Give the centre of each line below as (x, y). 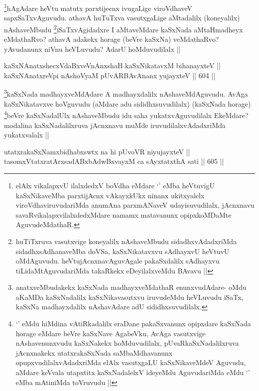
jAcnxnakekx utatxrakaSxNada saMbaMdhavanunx (94, 352)
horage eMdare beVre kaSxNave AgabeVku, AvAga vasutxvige (111, 333)
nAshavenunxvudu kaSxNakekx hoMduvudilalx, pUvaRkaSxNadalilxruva (127, 343)
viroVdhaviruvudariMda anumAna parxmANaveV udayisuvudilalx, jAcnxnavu (135, 205)
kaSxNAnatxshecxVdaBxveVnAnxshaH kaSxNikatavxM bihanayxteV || (112, 65)
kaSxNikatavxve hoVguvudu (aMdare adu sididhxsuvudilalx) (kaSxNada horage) (128, 103)
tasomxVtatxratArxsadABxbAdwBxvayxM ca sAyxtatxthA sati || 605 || (114, 161)
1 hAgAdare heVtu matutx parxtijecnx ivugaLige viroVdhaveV (98, 7)
